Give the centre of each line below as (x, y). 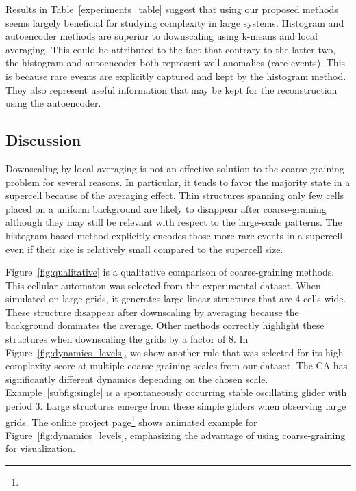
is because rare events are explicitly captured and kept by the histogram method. (176, 76)
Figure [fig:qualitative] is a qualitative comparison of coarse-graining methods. (170, 272)
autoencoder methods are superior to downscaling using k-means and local (162, 36)
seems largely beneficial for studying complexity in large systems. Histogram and (175, 22)
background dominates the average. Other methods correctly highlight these (165, 325)
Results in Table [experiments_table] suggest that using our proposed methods (172, 9)
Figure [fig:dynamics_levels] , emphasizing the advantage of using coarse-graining (176, 435)
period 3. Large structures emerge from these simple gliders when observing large (176, 406)
